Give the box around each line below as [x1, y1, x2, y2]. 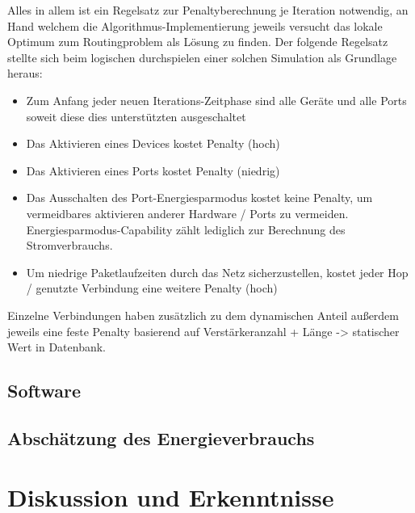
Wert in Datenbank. [7, 338, 106, 355]
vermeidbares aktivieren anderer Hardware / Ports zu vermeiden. [26, 204, 349, 221]
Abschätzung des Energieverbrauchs [7, 425, 315, 450]
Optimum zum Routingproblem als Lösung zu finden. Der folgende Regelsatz [7, 33, 388, 50]
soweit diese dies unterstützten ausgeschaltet [26, 107, 246, 124]
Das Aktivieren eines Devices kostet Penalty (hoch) [26, 135, 280, 152]
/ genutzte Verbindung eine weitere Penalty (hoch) [26, 280, 278, 296]
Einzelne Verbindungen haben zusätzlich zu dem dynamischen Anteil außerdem [7, 306, 399, 323]
